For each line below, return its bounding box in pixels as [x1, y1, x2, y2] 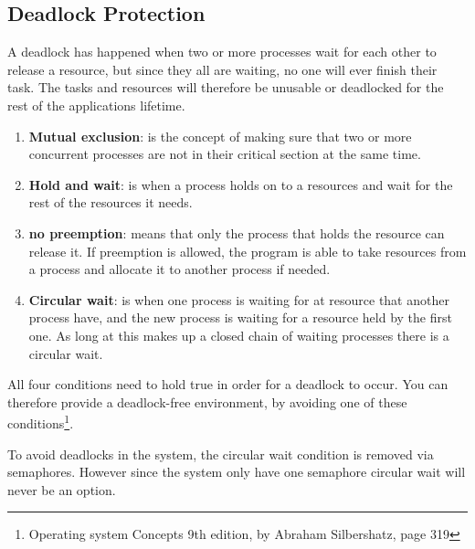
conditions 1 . [7, 411, 74, 432]
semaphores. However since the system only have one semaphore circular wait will [7, 462, 466, 481]
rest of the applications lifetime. [7, 95, 185, 114]
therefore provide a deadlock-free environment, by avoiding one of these [7, 392, 407, 411]
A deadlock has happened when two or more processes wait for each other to [7, 42, 437, 61]
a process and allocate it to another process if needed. [28, 259, 331, 279]
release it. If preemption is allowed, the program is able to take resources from [28, 241, 467, 260]
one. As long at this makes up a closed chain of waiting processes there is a [28, 325, 449, 344]
